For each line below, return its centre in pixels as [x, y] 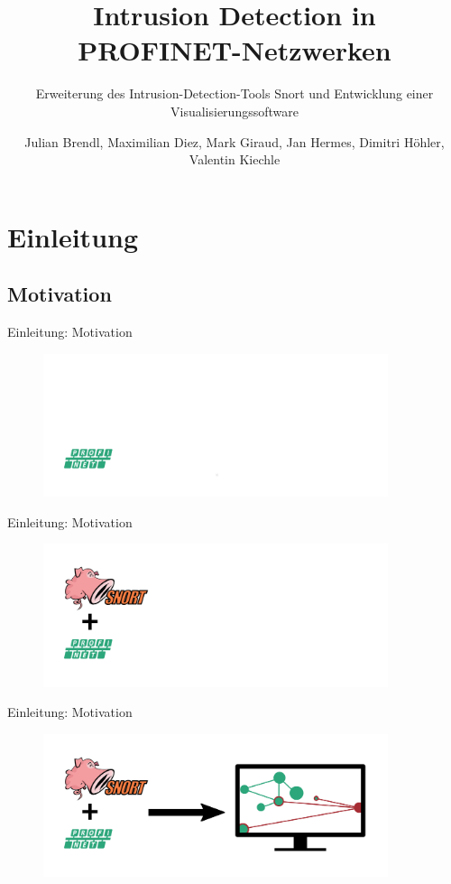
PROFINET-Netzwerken [235, 50]
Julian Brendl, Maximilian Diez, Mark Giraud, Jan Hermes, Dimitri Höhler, [235, 141]
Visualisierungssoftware [235, 111]
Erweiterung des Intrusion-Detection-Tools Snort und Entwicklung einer [235, 93]
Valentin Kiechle [235, 159]
